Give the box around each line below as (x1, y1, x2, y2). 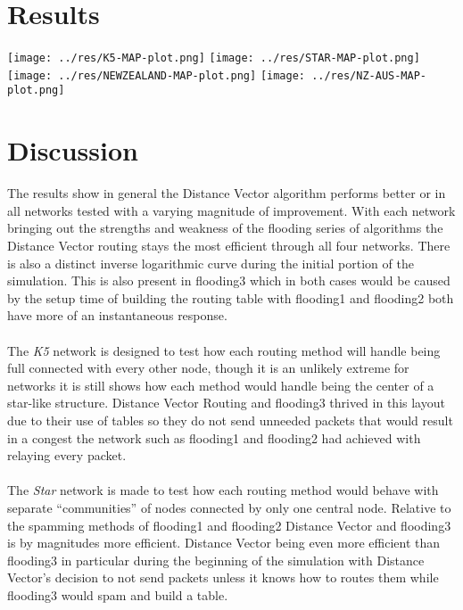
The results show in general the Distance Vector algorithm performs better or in (7, 184, 446, 202)
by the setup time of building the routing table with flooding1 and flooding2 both (7, 288, 454, 307)
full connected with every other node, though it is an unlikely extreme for (7, 359, 409, 377)
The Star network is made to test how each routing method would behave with (7, 481, 439, 499)
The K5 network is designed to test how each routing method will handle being (7, 341, 441, 359)
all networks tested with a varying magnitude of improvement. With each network (7, 201, 456, 219)
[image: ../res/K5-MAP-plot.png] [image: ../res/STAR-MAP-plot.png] (7, 52, 420, 65)
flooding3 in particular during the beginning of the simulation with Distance (7, 550, 425, 569)
